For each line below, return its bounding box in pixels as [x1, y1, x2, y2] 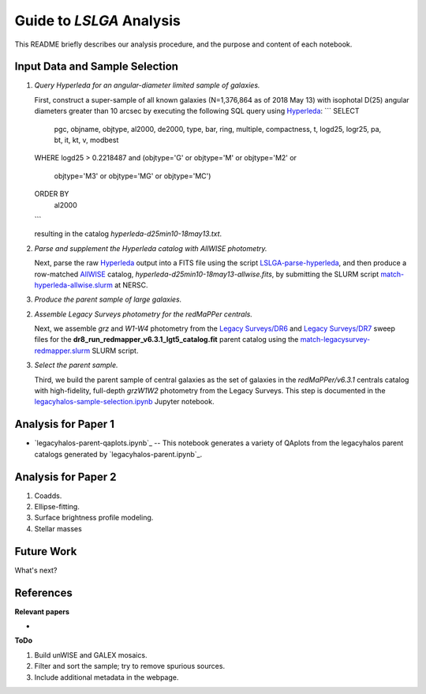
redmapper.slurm [34, 346, 91, 355]
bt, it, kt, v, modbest [54, 135, 119, 145]
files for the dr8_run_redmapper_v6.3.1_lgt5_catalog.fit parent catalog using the [34, 335, 299, 344]
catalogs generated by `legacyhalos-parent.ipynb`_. [34, 449, 203, 459]
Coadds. [34, 490, 62, 501]
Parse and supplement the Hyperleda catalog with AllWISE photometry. [34, 243, 267, 253]
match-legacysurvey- [300, 335, 371, 344]
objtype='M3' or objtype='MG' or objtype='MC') [54, 171, 211, 181]
